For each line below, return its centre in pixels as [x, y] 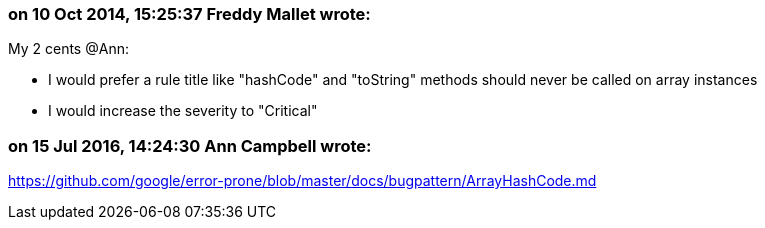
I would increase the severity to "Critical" [183, 111]
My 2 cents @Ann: [68, 49]
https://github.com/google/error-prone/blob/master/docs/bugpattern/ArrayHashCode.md [302, 181]
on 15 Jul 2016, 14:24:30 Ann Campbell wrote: [190, 145]
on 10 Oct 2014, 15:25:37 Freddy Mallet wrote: [189, 14]
